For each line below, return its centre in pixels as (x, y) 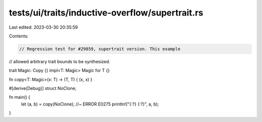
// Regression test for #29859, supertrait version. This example (100, 49)
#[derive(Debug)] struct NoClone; (43, 88)
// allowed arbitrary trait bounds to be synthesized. (60, 61)
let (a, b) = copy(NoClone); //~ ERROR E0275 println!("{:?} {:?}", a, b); (90, 104)
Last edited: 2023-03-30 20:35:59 (43, 27)
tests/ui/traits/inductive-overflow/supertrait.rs (106, 13)
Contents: (19, 36)
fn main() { (20, 97)
